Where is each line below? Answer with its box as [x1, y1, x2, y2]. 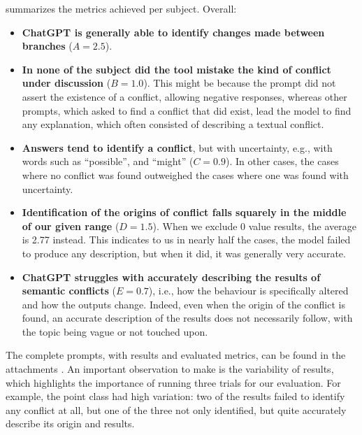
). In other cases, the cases [226, 154, 339, 169]
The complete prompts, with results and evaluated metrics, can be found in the [6, 348, 346, 362]
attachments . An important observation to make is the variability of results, [6, 362, 334, 376]
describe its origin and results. [6, 416, 135, 431]
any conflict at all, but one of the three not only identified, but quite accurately [6, 402, 347, 417]
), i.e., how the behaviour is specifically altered [148, 283, 349, 298]
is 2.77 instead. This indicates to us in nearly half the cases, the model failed [22, 232, 351, 247]
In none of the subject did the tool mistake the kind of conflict [22, 62, 331, 76]
